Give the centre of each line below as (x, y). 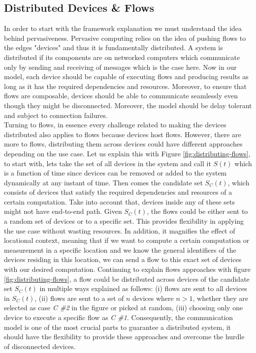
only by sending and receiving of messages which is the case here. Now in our (120, 67)
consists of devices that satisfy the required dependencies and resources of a (118, 192)
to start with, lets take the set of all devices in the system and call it (108, 163)
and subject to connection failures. (56, 115)
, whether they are (220, 298)
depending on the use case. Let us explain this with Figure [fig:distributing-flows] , (127, 153)
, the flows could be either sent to (197, 211)
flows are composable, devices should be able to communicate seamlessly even (121, 96)
